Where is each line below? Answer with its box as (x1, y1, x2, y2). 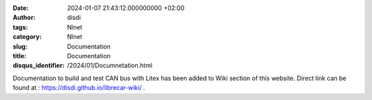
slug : (12, 42, 28, 51)
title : (12, 51, 27, 60)
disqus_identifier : (12, 62, 65, 70)
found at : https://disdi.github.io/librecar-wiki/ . (12, 84, 145, 92)
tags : (12, 23, 28, 31)
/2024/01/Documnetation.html (67, 62, 153, 70)
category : (12, 33, 42, 41)
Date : (12, 4, 29, 12)
